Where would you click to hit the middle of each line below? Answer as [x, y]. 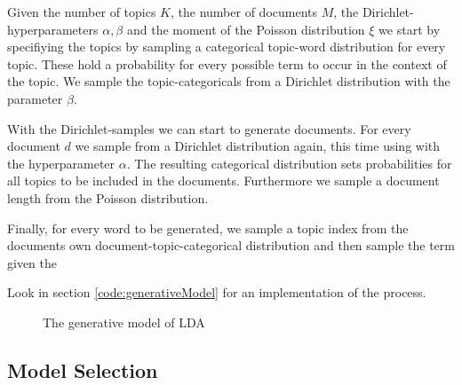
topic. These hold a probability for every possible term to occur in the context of [227, 63]
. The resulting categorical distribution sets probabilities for [289, 163]
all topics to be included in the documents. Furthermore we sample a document [223, 181]
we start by [410, 29]
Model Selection [83, 369]
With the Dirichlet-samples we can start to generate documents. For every [209, 128]
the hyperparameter [61, 163]
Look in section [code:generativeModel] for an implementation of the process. [217, 292]
